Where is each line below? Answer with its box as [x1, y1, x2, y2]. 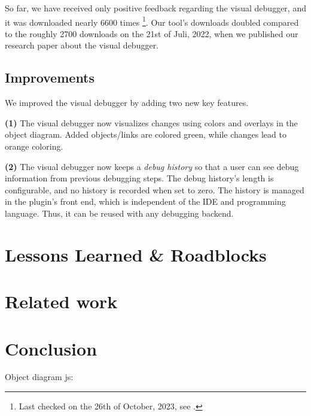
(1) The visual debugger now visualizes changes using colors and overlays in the [5, 116, 298, 129]
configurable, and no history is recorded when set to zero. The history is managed [5, 183, 304, 196]
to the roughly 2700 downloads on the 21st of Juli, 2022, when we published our [5, 27, 298, 40]
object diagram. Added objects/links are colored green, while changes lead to [5, 128, 286, 141]
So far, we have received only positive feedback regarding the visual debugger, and [5, 2, 306, 14]
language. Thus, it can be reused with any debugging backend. [5, 207, 234, 219]
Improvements [5, 68, 95, 87]
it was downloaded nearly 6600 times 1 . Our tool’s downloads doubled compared [5, 14, 299, 28]
